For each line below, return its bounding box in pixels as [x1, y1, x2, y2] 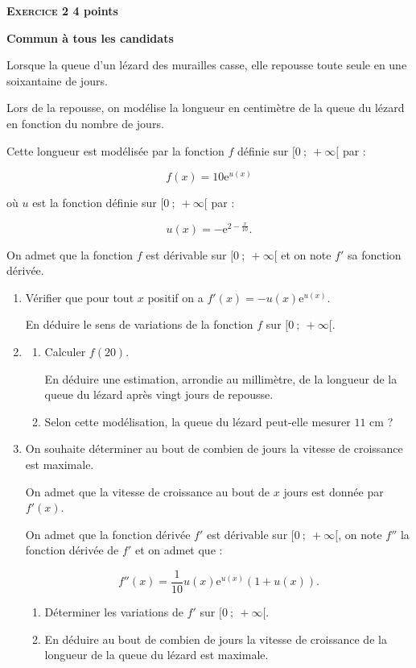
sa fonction [347, 246, 402, 263]
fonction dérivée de [25, 541, 119, 558]
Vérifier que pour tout [25, 288, 134, 305]
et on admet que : [134, 541, 223, 558]
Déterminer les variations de [44, 604, 183, 620]
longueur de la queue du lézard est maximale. [44, 646, 269, 663]
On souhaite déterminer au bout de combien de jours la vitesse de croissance [25, 440, 403, 457]
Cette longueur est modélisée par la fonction [6, 142, 224, 159]
